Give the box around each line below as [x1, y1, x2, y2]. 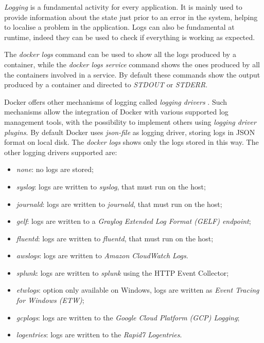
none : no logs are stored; [16, 164, 94, 175]
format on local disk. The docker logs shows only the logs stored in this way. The [4, 137, 259, 147]
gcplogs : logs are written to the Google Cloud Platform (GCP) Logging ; [16, 312, 240, 322]
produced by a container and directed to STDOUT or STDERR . [4, 79, 208, 90]
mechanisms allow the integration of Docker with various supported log [4, 106, 228, 117]
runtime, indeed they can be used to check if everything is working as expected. [4, 31, 255, 42]
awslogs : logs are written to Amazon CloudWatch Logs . [16, 250, 188, 261]
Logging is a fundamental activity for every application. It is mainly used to [4, 2, 242, 12]
